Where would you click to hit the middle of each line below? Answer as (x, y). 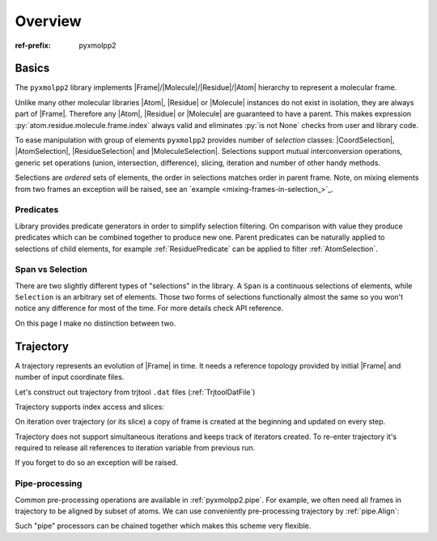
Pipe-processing (49, 483)
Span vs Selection (51, 270)
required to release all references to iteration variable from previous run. (135, 448)
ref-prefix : (33, 45)
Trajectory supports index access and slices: (90, 407)
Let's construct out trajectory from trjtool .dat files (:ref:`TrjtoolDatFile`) (135, 392)
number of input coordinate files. (70, 377)
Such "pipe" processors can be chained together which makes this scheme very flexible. (163, 526)
